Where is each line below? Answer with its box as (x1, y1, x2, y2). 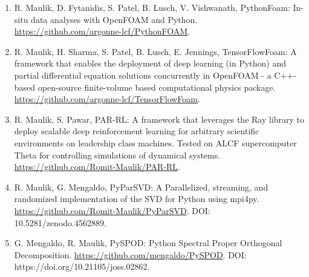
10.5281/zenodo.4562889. (14, 216, 106, 229)
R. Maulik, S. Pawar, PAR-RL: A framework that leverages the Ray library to (14, 112, 305, 125)
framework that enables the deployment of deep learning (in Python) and (14, 57, 286, 70)
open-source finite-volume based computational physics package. (37, 80, 276, 93)
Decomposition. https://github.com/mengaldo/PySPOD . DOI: (14, 248, 247, 261)
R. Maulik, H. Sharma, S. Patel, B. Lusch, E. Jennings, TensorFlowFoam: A (14, 45, 297, 57)
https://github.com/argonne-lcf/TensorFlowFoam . (14, 93, 200, 105)
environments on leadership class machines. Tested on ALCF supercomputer (14, 136, 297, 149)
